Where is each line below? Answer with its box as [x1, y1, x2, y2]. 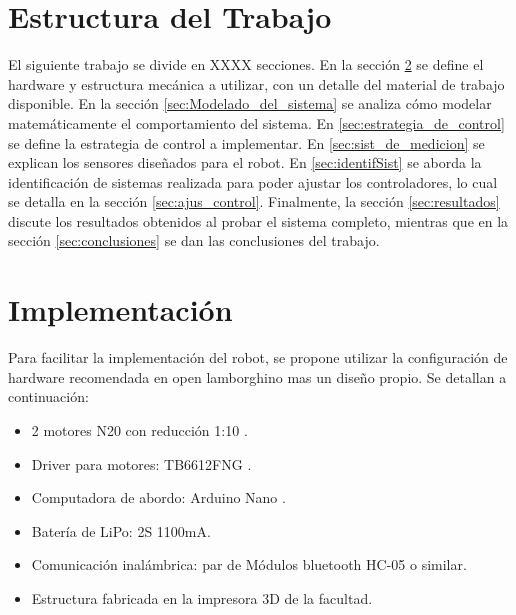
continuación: [8, 386, 89, 407]
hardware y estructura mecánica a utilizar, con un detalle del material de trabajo [8, 73, 505, 94]
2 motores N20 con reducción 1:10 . [31, 419, 248, 440]
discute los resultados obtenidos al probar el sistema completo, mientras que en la [8, 210, 509, 231]
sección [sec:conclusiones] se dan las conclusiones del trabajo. [8, 230, 380, 251]
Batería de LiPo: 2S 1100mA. [31, 520, 211, 541]
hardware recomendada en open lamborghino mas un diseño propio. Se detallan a [8, 366, 507, 387]
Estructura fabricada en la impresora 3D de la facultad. [31, 587, 373, 608]
